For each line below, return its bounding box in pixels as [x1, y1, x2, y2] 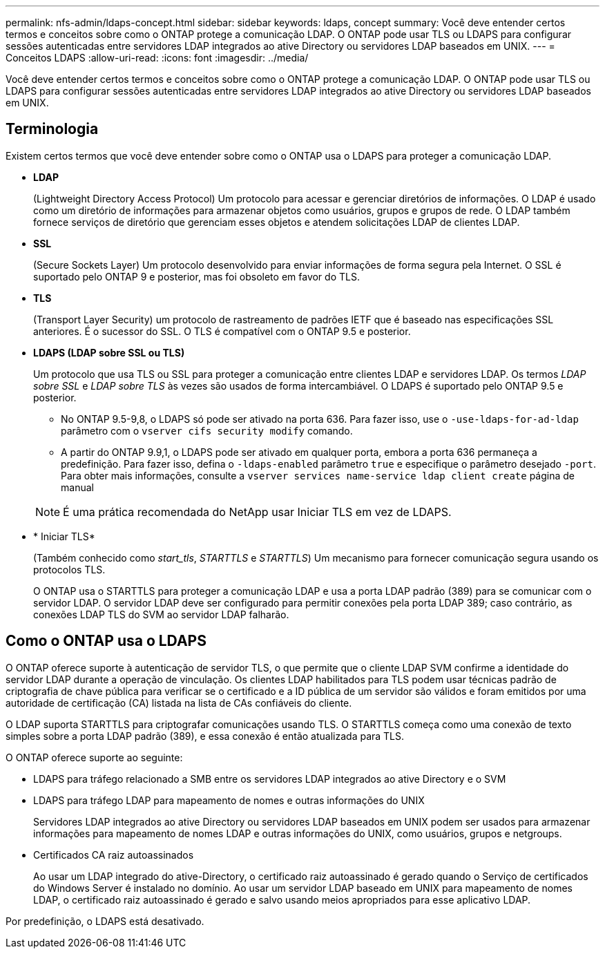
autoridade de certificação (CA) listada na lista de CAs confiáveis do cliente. [6, 696, 352, 709]
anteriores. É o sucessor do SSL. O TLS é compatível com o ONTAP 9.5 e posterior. [33, 325, 411, 337]
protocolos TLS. [33, 563, 106, 575]
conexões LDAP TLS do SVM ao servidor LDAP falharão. [33, 608, 289, 620]
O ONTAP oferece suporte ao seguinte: [6, 751, 183, 763]
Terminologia [6, 120, 99, 138]
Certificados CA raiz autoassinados [33, 848, 194, 861]
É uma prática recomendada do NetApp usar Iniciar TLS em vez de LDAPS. [63, 504, 452, 519]
